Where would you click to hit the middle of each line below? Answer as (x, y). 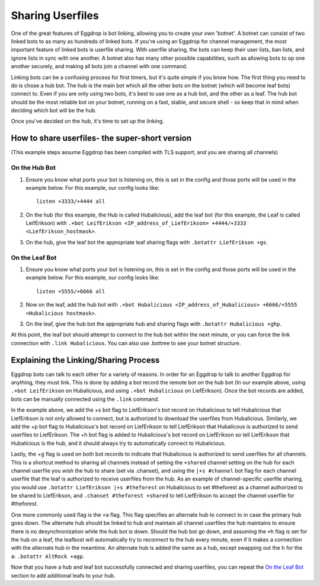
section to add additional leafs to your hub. (63, 575)
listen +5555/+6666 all (71, 291)
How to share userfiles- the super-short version (101, 138)
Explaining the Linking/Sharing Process (85, 360)
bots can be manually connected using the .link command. (85, 399)
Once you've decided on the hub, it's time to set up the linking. (87, 121)
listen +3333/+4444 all (71, 201)
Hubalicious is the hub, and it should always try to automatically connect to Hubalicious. (118, 443)
